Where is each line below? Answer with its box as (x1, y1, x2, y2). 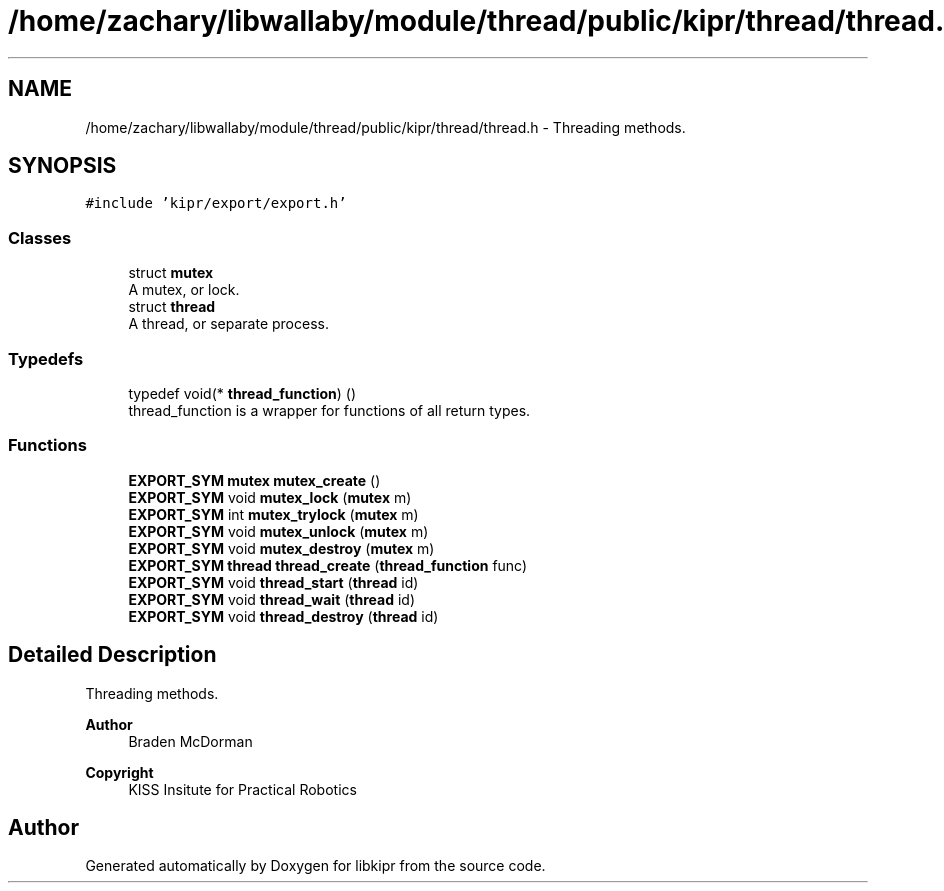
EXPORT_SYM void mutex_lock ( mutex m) (128, 488, 412, 506)
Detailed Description (8, 642, 217, 668)
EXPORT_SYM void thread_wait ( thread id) (128, 590, 416, 608)
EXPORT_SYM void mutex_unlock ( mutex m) (128, 522, 429, 540)
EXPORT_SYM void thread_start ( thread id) (128, 573, 419, 591)
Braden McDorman (128, 732, 253, 750)
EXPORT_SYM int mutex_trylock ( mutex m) (128, 505, 419, 523)
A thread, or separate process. (128, 315, 329, 333)
